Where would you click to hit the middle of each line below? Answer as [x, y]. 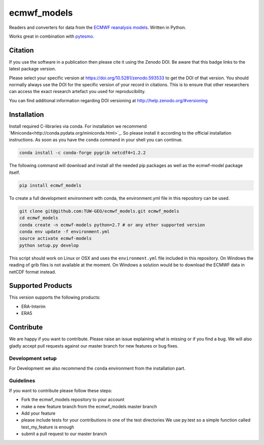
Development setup [33, 358]
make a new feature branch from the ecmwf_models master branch [89, 406]
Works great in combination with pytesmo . [52, 36]
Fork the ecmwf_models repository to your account [73, 399]
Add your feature [38, 413]
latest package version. [33, 69]
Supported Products [41, 286]
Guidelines [22, 381]
